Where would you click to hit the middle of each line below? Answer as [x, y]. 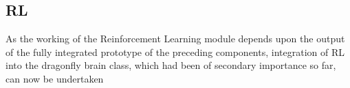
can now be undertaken [55, 78]
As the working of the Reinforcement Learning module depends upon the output [175, 39]
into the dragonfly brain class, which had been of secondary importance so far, [171, 65]
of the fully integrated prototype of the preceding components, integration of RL [175, 52]
